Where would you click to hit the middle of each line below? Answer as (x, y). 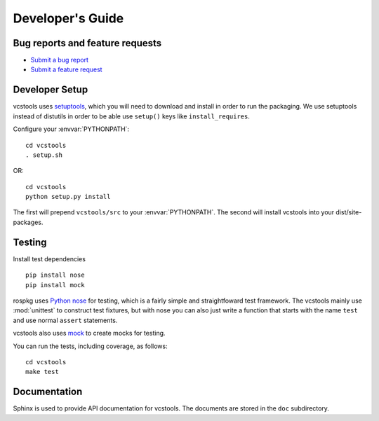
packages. (28, 222)
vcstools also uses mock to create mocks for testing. (89, 333)
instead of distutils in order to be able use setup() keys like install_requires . (132, 116)
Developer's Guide (68, 18)
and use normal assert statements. (65, 320)
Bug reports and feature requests (87, 43)
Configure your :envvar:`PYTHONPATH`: (71, 129)
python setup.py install (68, 197)
